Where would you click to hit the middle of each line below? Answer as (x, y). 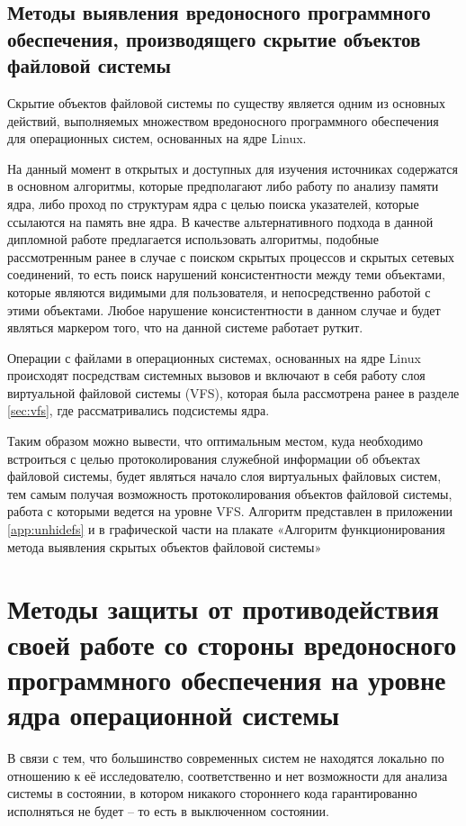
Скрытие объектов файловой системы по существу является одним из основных (226, 102)
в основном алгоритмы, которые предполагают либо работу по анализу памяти (223, 186)
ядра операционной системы (174, 714)
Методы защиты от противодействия (223, 608)
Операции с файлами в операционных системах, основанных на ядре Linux (214, 357)
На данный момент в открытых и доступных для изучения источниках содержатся (233, 168)
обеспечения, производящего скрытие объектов (214, 38)
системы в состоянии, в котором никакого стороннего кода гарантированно (212, 793)
